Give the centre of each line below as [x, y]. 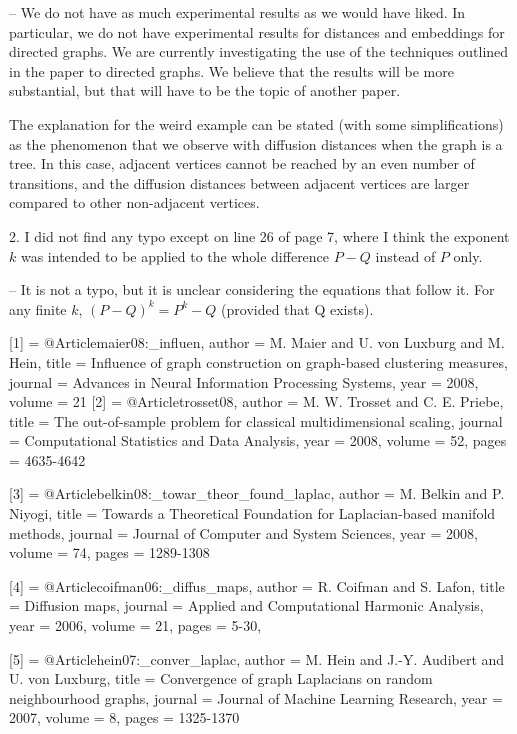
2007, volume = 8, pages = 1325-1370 [124, 717]
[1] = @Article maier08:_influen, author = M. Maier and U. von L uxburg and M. [257, 342]
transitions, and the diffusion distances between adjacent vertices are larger [239, 182]
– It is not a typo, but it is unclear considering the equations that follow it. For [252, 289]
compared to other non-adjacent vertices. [134, 202]
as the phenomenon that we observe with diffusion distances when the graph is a [256, 143]
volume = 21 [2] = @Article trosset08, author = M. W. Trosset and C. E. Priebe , [256, 401]
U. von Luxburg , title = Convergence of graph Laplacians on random [221, 678]
